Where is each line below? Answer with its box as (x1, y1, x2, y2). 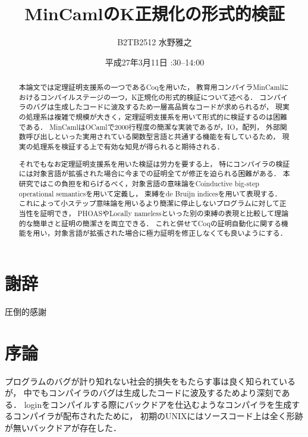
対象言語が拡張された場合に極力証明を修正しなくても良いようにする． (54, 228, 287, 238)
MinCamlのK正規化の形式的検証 (24, 1, 285, 26)
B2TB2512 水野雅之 (117, 36, 192, 48)
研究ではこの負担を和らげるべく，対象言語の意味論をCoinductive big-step (18, 178, 259, 188)
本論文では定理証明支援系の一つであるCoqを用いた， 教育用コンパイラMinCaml (18, 82, 282, 92)
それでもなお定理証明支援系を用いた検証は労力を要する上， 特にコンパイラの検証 (18, 158, 290, 168)
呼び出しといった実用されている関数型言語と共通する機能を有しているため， (26, 132, 280, 142)
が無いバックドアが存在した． (5, 421, 121, 433)
